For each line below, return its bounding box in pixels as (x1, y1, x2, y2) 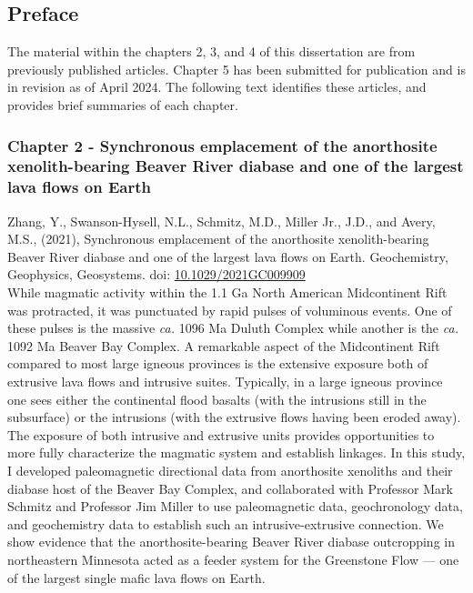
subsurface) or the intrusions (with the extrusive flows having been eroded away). (7, 407, 461, 427)
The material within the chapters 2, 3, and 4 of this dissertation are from (7, 42, 416, 61)
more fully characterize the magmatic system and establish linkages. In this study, (7, 443, 466, 462)
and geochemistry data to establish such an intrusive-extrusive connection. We (7, 514, 444, 533)
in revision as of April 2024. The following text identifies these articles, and (7, 77, 427, 96)
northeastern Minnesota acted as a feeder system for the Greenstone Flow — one (7, 549, 459, 568)
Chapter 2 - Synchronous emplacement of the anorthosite (7, 134, 438, 156)
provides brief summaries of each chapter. (7, 95, 238, 114)
